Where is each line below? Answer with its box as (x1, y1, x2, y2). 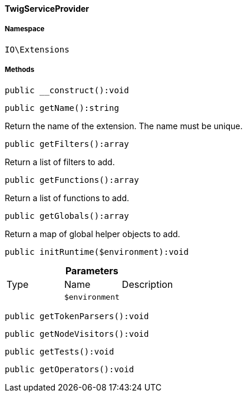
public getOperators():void (5, 364, 134, 374)
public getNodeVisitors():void (5, 329, 149, 339)
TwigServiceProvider (5, 4, 90, 14)
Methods (5, 65, 35, 74)
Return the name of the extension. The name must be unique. (5, 120, 243, 131)
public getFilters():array (5, 139, 129, 149)
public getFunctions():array (5, 175, 139, 185)
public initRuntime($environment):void (5, 247, 189, 257)
